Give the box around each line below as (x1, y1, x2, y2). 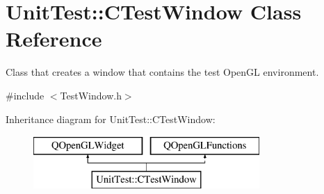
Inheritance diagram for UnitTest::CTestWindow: (6, 111, 216, 126)
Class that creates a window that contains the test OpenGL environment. (6, 65, 319, 79)
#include (6, 88, 44, 102)
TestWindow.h (60, 88, 122, 102)
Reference (6, 24, 102, 53)
